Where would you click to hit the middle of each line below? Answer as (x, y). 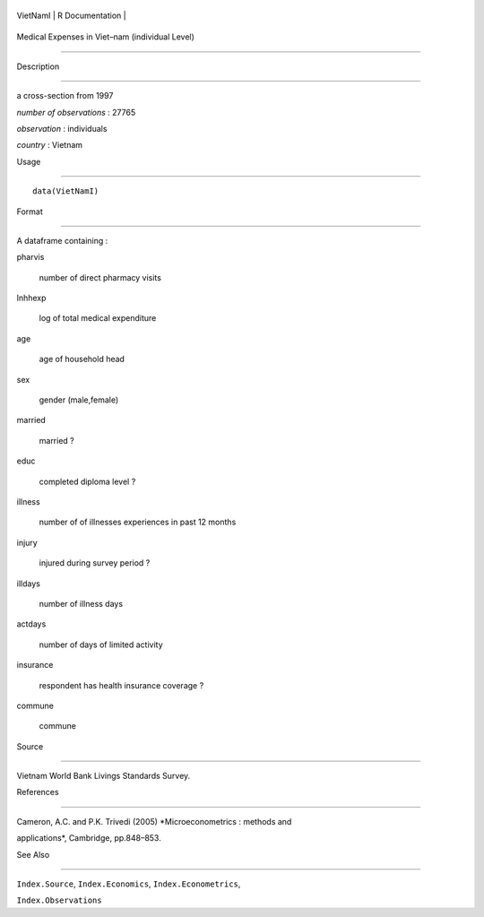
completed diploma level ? (87, 481)
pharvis (30, 257)
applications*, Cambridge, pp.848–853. (89, 838)
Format (30, 212)
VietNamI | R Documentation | (71, 15)
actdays (31, 624)
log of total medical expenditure (98, 318)
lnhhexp (31, 298)
